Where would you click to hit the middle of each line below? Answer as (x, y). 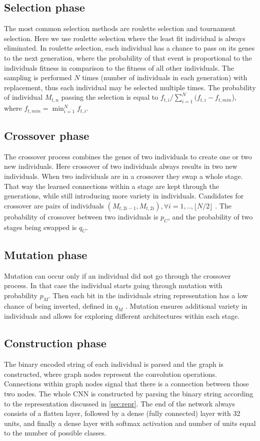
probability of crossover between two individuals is (81, 216)
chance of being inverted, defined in (58, 305)
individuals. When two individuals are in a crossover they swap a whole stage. (123, 176)
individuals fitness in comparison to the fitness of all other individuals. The (119, 67)
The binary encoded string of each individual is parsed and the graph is (114, 364)
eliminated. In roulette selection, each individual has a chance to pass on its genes (129, 48)
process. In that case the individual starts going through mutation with (113, 285)
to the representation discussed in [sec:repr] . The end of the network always (119, 403)
